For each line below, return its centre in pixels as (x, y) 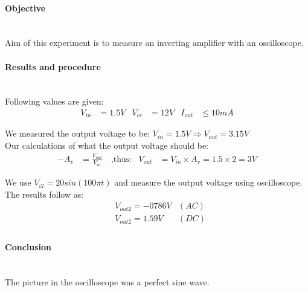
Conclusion (28, 246)
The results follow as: (44, 194)
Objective (25, 8)
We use (18, 182)
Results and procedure (53, 66)
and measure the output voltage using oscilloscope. (208, 182)
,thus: (121, 159)
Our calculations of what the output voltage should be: (107, 145)
